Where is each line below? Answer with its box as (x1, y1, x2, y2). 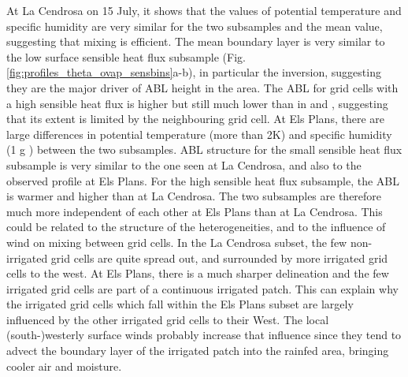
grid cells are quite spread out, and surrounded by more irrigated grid (50, 249, 388, 266)
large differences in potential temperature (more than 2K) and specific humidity (6, 125, 392, 142)
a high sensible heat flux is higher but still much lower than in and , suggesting (6, 95, 388, 111)
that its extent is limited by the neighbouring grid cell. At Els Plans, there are (6, 110, 384, 127)
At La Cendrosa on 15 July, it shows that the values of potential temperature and (6, 2, 402, 18)
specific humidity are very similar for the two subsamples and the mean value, (6, 17, 383, 34)
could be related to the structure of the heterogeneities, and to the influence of (6, 218, 386, 235)
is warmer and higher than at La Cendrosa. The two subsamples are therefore (6, 188, 382, 204)
